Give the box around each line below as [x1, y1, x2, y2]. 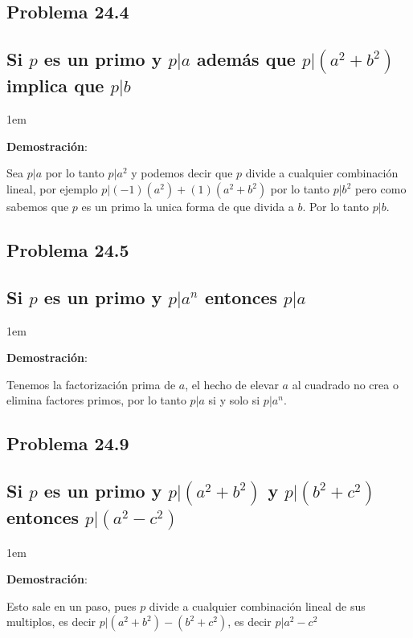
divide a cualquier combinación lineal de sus [149, 597, 366, 614]
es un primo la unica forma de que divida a [81, 198, 294, 215]
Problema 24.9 [6, 431, 129, 456]
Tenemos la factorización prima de [6, 376, 176, 392]
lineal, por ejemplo [6, 181, 98, 197]
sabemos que [6, 198, 69, 215]
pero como [354, 181, 407, 197]
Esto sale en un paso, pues [6, 597, 137, 614]
